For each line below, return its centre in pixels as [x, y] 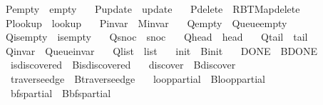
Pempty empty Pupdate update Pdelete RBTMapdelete [153, 9]
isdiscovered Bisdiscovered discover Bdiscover [123, 65]
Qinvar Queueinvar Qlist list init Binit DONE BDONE [161, 50]
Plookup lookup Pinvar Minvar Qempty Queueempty [146, 22]
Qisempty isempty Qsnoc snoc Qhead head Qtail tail [157, 37]
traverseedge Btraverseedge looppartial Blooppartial [138, 78]
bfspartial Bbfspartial [61, 92]
